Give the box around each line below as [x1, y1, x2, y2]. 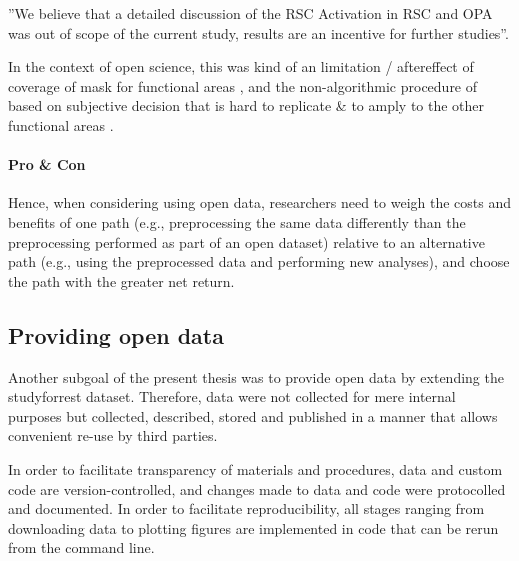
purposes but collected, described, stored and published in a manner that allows [8, 405, 498, 426]
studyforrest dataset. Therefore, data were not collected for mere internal [8, 386, 456, 407]
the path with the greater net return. [8, 270, 235, 291]
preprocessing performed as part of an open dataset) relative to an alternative [8, 231, 485, 252]
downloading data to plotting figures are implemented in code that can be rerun [8, 517, 499, 538]
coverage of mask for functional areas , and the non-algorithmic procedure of [8, 75, 478, 96]
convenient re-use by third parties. [8, 425, 218, 446]
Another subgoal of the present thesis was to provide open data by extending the [8, 366, 504, 387]
